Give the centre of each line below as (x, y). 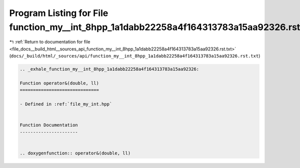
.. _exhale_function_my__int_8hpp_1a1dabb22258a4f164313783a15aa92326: (109, 69)
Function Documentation (49, 125)
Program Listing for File (59, 13)
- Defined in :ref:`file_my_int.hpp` (66, 104)
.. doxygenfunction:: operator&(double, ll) (75, 153)
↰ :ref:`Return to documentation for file (50, 42)
